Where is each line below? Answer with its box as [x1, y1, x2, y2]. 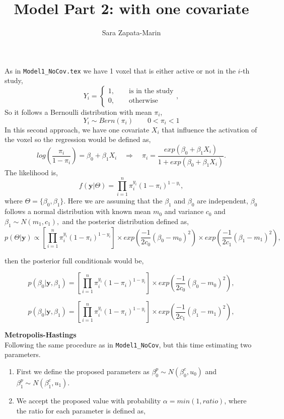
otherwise [129, 97, 158, 105]
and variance [164, 206, 204, 217]
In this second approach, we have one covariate [5, 124, 150, 134]
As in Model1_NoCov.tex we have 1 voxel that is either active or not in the [5, 65, 236, 76]
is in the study [129, 88, 174, 95]
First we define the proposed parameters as [16, 366, 150, 376]
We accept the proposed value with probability [16, 395, 161, 405]
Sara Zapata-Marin [102, 27, 161, 38]
